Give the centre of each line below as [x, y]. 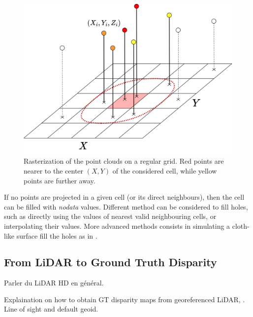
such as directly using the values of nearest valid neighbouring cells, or [110, 216]
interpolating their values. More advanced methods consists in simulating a [117, 226]
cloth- [241, 226]
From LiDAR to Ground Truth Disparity [111, 262]
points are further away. [60, 180]
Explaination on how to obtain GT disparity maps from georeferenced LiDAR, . [125, 299]
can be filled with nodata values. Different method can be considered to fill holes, [126, 206]
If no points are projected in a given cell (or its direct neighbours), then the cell [124, 197]
